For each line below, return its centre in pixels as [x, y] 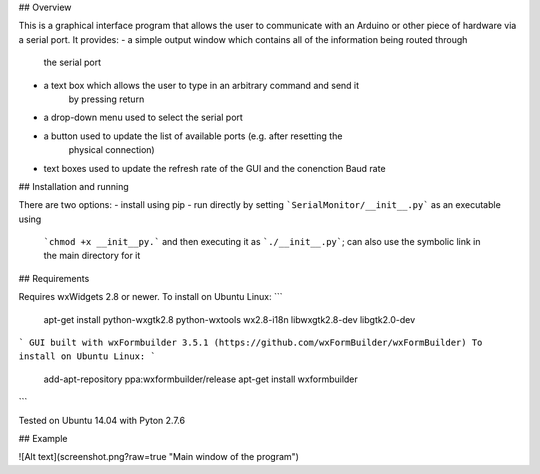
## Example [43, 438]
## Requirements [54, 278]
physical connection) [111, 150]
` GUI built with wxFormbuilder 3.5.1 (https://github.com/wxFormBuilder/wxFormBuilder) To [250, 343]
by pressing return [106, 99]
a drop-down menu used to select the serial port [143, 117]
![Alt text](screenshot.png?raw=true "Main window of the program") [159, 457]
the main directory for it [92, 256]
